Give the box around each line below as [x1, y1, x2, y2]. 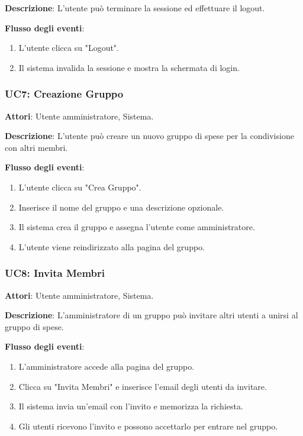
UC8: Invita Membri [5, 266, 105, 280]
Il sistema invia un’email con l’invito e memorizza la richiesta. [18, 400, 243, 412]
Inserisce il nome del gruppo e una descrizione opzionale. [18, 201, 224, 213]
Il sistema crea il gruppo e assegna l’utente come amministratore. [18, 221, 255, 233]
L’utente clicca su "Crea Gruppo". [18, 180, 141, 193]
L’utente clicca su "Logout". [18, 41, 120, 54]
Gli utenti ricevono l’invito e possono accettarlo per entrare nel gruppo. [18, 419, 278, 432]
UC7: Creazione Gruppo [5, 86, 124, 101]
